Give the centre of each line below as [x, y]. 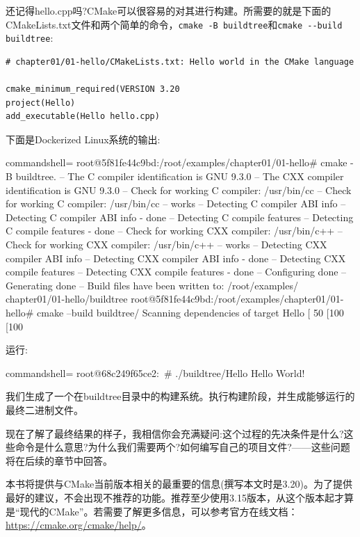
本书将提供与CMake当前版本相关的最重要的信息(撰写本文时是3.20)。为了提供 [179, 484]
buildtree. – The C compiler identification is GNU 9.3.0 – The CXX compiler [180, 176]
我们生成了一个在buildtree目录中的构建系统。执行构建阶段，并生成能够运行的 [180, 396]
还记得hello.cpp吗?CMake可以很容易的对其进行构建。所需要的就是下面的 [169, 10]
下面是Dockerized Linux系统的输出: [83, 139]
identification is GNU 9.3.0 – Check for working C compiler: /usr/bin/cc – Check [179, 190]
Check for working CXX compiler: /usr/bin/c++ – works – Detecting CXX [166, 245]
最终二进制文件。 [44, 409]
